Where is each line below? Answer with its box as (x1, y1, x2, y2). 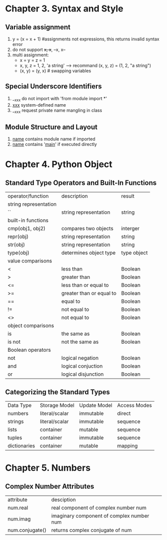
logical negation (61, 355, 99, 362)
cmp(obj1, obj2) (7, 225, 46, 232)
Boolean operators (7, 347, 51, 354)
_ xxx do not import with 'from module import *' (12, 95, 107, 103)
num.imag (7, 516, 31, 523)
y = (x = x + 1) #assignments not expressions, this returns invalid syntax (12, 36, 160, 42)
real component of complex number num (51, 504, 147, 511)
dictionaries (7, 442, 35, 449)
